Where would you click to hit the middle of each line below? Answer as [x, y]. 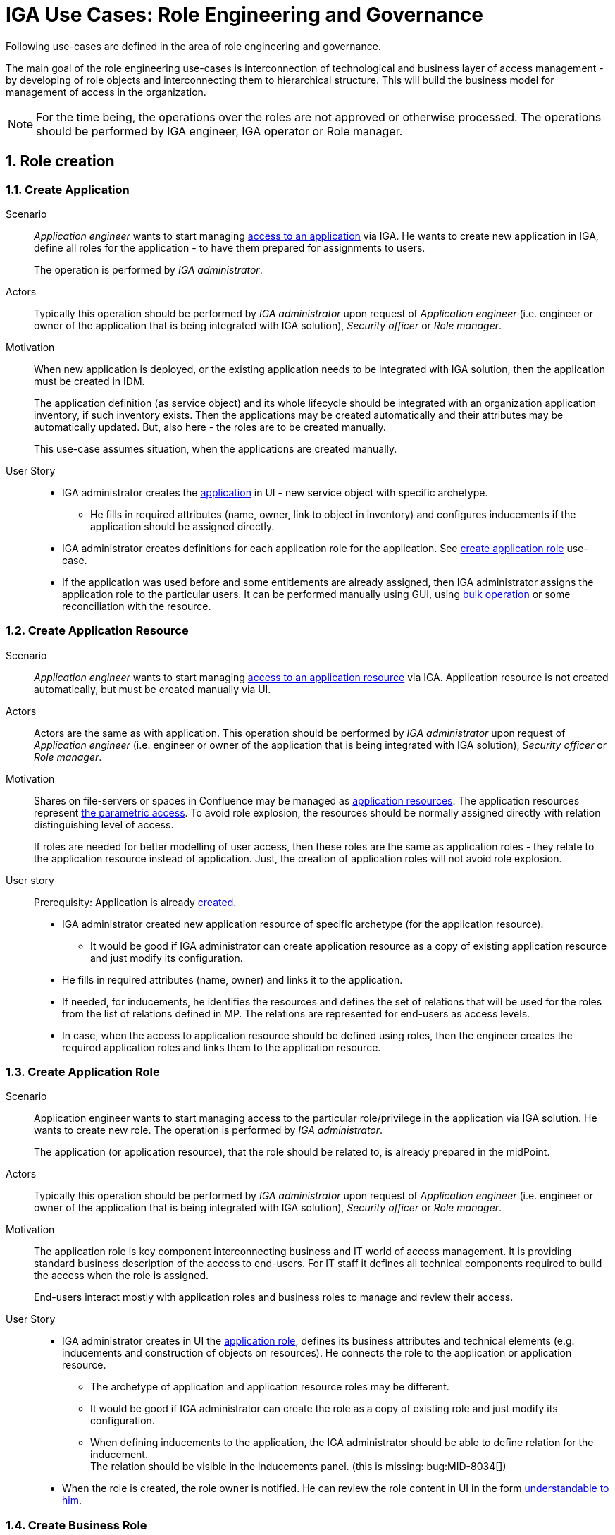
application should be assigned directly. [182, 526]
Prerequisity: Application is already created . [135, 902]
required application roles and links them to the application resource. [222, 1047]
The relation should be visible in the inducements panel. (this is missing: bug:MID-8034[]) [298, 1467]
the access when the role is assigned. [122, 1276]
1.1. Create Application [68, 189]
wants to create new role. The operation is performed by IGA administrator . [209, 1130]
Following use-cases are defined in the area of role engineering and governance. [193, 46]
